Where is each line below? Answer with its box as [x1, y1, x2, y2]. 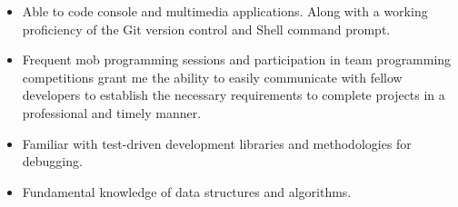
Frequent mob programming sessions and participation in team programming [22, 50, 452, 69]
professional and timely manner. [22, 103, 202, 122]
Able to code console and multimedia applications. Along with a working [22, 2, 428, 20]
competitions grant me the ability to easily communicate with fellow [22, 67, 403, 86]
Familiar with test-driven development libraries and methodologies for [22, 133, 412, 153]
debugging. [22, 152, 83, 171]
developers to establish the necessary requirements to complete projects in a [22, 85, 445, 104]
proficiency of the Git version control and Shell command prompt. [22, 19, 391, 38]
